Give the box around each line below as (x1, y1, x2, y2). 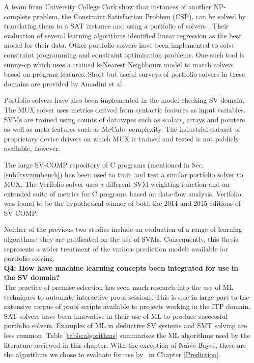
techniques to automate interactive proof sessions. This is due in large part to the (4, 291, 249, 302)
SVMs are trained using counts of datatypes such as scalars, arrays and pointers (4, 114, 245, 124)
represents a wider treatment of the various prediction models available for (4, 243, 228, 253)
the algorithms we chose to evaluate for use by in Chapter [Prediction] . (4, 349, 221, 360)
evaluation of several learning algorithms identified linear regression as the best (4, 30, 242, 40)
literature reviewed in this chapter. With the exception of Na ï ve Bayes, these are (4, 339, 247, 350)
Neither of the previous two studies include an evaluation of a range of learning (4, 224, 242, 234)
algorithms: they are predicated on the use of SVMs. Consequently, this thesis (4, 234, 238, 244)
